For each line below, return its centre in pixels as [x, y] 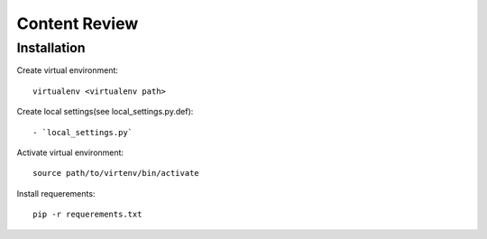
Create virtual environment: [68, 70]
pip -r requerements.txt [87, 215]
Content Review [78, 23]
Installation [51, 48]
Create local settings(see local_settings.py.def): [105, 112]
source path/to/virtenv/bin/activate [116, 173]
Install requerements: [56, 193]
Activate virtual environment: [70, 152]
